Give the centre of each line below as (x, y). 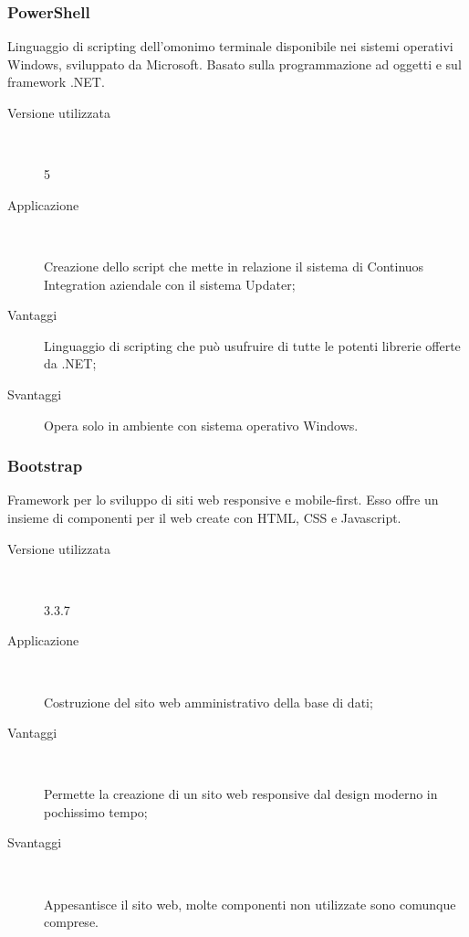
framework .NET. (56, 82)
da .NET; (70, 363)
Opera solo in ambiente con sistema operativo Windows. (201, 425)
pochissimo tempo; (96, 811)
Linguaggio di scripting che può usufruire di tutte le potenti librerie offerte (252, 345)
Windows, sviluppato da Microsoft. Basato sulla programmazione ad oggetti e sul (234, 64)
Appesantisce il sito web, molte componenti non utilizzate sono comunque (250, 904)
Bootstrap (45, 466)
